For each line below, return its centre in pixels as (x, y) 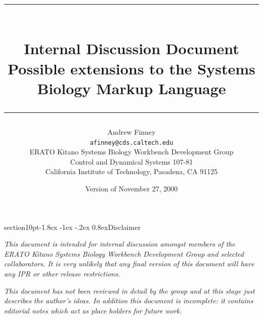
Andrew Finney (131, 131)
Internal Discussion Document (131, 48)
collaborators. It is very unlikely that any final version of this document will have (129, 264)
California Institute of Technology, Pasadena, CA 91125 (131, 171)
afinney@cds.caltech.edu (131, 143)
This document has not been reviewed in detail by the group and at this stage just (129, 290)
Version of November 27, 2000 (131, 188)
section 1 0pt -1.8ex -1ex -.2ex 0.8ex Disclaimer (72, 227)
